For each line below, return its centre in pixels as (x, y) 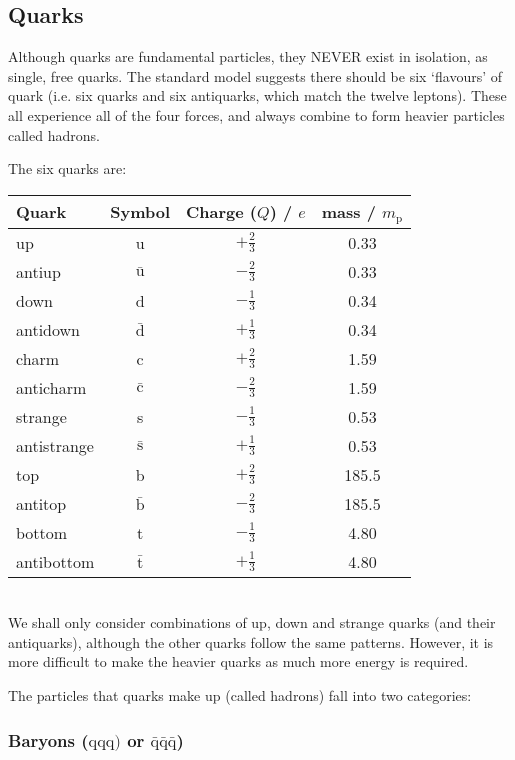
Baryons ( (48, 739)
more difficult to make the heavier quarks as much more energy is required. (238, 661)
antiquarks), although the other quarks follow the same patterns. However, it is (251, 641)
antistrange (55, 445)
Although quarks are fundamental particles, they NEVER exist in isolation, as (248, 56)
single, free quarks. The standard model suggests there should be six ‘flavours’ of (255, 75)
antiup (38, 271)
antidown (48, 329)
